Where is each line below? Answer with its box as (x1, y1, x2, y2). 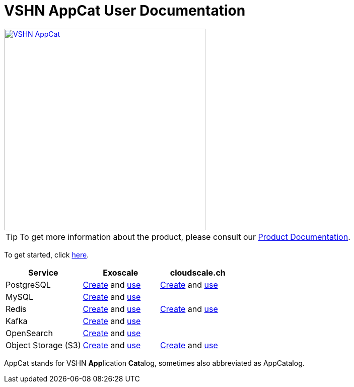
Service (28, 267, 58, 278)
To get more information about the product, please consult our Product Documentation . (20, 231, 350, 242)
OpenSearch (6, 328, 53, 338)
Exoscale (103, 267, 138, 278)
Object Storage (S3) (6, 340, 81, 350)
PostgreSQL (6, 279, 51, 290)
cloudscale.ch (170, 267, 226, 278)
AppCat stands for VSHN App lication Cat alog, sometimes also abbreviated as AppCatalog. (4, 358, 305, 367)
